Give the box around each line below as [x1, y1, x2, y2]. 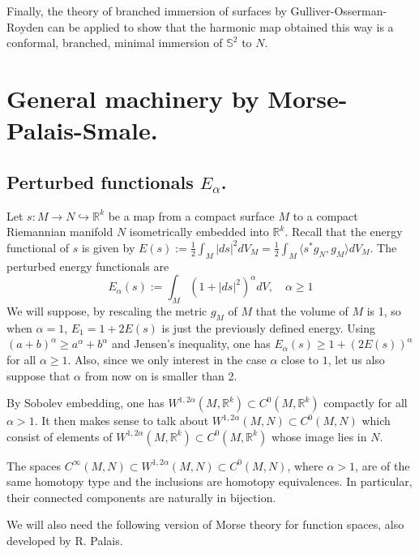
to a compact [293, 207, 358, 224]
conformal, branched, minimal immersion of [6, 34, 223, 51]
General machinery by [6, 81, 259, 114]
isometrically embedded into [129, 223, 269, 240]
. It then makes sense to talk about [34, 412, 209, 429]
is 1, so [366, 302, 401, 319]
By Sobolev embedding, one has [6, 394, 165, 411]
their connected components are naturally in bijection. [6, 488, 276, 505]
